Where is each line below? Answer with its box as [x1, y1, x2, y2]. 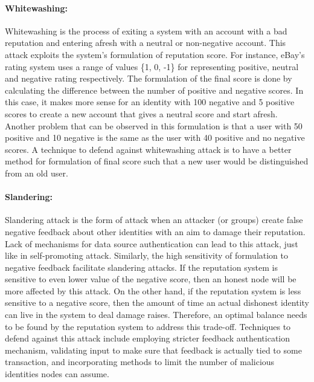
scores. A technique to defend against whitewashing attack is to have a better [5, 143, 292, 155]
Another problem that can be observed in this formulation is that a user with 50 [5, 119, 303, 132]
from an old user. [5, 166, 68, 179]
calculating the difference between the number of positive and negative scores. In [5, 83, 304, 96]
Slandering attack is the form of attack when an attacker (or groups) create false [5, 213, 303, 226]
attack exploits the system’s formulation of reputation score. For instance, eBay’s [5, 48, 305, 60]
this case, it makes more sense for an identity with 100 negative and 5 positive [5, 95, 295, 108]
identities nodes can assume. [5, 367, 109, 380]
